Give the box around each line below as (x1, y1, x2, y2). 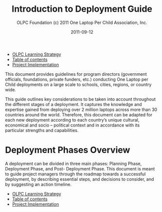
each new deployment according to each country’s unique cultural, (5, 117, 140, 123)
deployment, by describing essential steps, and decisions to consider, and (5, 176, 154, 182)
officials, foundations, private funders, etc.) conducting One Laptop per (5, 76, 149, 82)
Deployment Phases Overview (5, 145, 130, 156)
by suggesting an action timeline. (5, 181, 72, 187)
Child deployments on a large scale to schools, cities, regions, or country (5, 82, 152, 87)
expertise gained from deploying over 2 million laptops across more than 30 (5, 106, 158, 112)
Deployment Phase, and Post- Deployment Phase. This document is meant (5, 166, 155, 171)
